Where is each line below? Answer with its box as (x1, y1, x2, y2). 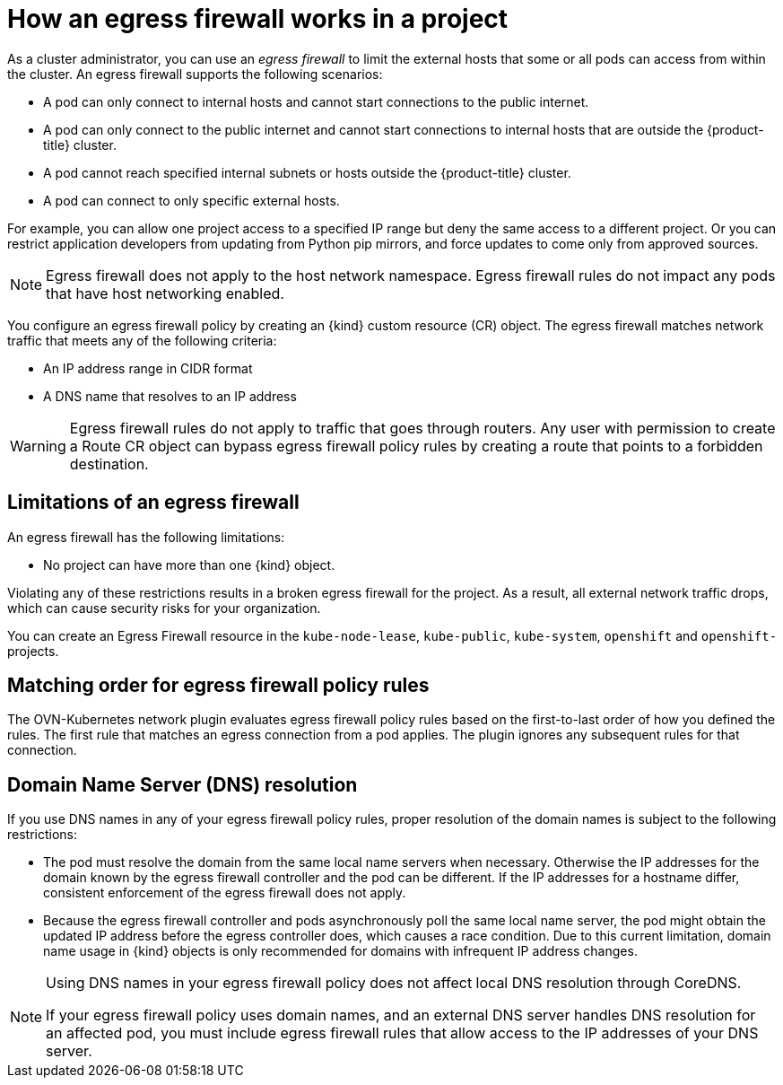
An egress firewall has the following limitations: (7, 529, 285, 545)
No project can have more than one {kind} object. (43, 556, 335, 573)
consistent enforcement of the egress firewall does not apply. (43, 885, 406, 901)
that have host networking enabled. (46, 284, 284, 302)
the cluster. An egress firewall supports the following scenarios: (7, 66, 383, 82)
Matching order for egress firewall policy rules (7, 674, 430, 697)
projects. (7, 643, 59, 659)
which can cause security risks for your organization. (7, 599, 321, 616)
